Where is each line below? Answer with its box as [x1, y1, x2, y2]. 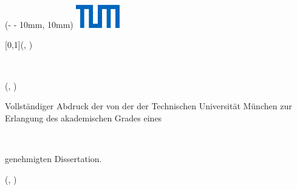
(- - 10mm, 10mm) [5, 18, 73, 30]
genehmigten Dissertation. [5, 152, 102, 165]
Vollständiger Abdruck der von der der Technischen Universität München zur [5, 100, 292, 112]
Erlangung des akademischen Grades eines [5, 111, 162, 124]
